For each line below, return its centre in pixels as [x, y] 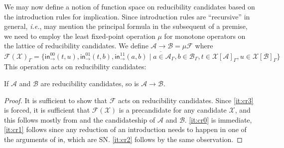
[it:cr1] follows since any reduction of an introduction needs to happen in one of [125, 129]
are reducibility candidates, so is [90, 83]
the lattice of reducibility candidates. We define [76, 46]
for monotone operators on [205, 36]
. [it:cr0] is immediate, [218, 119]
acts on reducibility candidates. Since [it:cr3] [186, 100]
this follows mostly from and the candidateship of [80, 119]
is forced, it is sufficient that [47, 110]
